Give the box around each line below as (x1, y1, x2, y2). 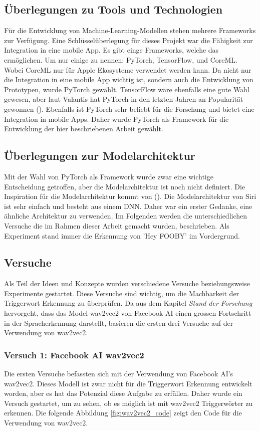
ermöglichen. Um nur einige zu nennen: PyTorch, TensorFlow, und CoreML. (4, 54, 237, 65)
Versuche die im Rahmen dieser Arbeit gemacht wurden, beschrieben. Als (4, 220, 229, 231)
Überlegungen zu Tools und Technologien (4, 2, 223, 17)
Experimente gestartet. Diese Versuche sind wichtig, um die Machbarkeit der (4, 288, 239, 298)
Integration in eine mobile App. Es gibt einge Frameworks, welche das (4, 45, 219, 55)
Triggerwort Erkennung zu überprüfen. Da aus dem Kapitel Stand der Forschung (4, 298, 252, 308)
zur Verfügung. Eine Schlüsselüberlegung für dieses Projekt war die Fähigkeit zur (4, 35, 253, 45)
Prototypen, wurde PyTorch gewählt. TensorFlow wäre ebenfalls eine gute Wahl (4, 84, 249, 94)
